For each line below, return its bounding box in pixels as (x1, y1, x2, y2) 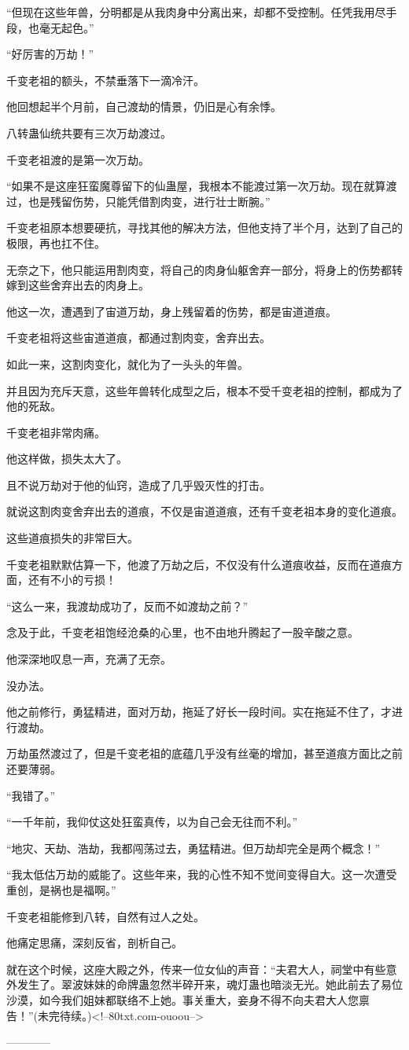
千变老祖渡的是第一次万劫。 (6, 151, 149, 167)
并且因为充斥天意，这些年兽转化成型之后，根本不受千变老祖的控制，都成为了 (6, 382, 403, 398)
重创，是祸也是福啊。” (6, 881, 116, 898)
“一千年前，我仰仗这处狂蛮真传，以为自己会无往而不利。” (6, 813, 298, 830)
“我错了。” (6, 787, 56, 803)
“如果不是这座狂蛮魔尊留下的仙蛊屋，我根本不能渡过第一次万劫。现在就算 (6, 178, 386, 194)
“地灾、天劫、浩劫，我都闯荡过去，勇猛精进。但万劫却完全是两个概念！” (6, 839, 381, 856)
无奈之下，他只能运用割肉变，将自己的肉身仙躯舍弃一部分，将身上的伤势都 (6, 261, 392, 277)
